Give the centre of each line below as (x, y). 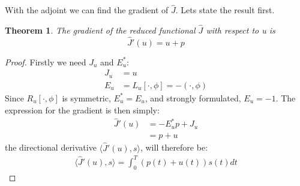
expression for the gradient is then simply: (82, 109)
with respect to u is (241, 30)
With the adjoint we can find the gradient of (87, 10)
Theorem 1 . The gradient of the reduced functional (100, 30)
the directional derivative (51, 147)
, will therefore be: (174, 147)
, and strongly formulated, (193, 97)
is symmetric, (86, 97)
